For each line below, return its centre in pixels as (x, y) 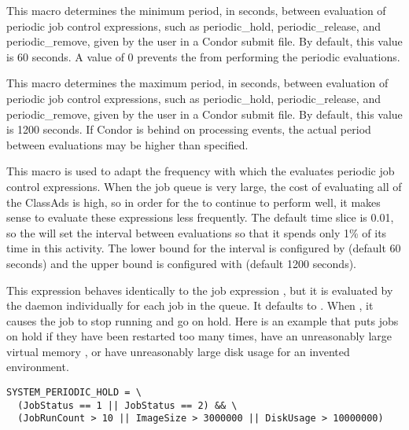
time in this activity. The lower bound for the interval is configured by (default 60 (204, 248)
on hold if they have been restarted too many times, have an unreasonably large (199, 336)
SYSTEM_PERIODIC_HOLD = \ (74, 393)
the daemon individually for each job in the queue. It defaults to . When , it (190, 305)
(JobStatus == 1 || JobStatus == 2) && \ (127, 405)
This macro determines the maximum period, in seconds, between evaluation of (197, 83)
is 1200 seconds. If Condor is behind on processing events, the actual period (189, 129)
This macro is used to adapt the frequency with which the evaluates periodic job (201, 171)
